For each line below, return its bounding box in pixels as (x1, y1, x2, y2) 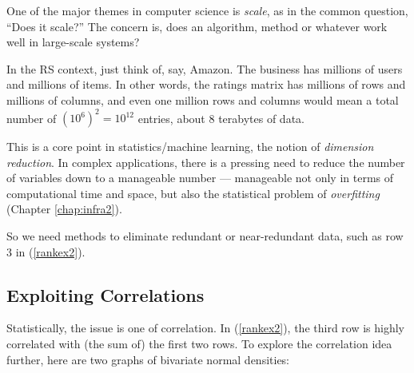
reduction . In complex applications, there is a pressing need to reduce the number (6, 153, 405, 170)
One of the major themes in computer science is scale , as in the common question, (6, 2, 408, 18)
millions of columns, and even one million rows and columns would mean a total (6, 91, 399, 108)
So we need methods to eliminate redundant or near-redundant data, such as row (6, 228, 404, 244)
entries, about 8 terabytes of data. (137, 109, 305, 126)
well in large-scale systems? (6, 34, 140, 50)
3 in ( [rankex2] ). (6, 243, 86, 260)
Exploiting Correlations (6, 282, 205, 307)
